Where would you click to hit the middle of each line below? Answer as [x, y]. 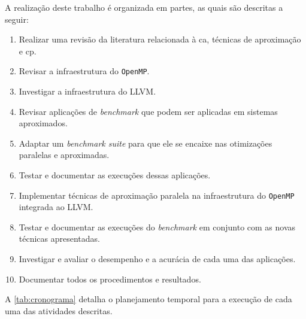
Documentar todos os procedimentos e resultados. [110, 279]
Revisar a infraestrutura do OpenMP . [84, 71]
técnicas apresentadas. [59, 239]
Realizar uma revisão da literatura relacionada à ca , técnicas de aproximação [160, 39]
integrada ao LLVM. [56, 207]
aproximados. [43, 123]
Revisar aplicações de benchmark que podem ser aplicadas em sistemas [148, 111]
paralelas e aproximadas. [64, 155]
